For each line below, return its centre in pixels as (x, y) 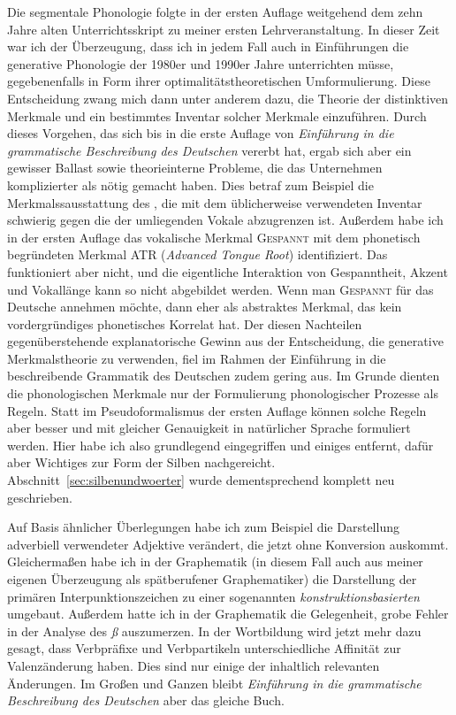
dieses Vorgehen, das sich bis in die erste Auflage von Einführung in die (201, 133)
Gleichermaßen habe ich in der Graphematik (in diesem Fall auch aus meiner (215, 561)
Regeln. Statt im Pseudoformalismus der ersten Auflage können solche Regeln (217, 410)
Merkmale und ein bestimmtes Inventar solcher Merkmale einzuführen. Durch (217, 115)
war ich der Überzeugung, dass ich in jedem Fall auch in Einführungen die (208, 46)
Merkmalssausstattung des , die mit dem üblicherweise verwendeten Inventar (215, 202)
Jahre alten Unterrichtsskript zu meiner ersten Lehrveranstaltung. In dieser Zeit (224, 29)
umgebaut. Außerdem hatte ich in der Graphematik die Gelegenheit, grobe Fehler (228, 614)
